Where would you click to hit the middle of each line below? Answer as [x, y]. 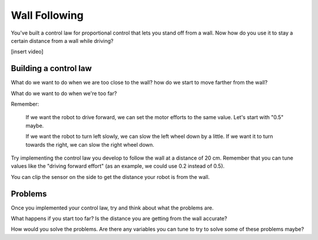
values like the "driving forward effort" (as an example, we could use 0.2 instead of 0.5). [118, 166]
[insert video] [27, 52]
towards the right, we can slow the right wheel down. [90, 144]
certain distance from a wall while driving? [62, 40]
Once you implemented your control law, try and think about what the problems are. [112, 208]
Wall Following [47, 15]
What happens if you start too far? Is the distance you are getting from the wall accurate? [119, 219]
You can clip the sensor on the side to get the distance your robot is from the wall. [110, 177]
